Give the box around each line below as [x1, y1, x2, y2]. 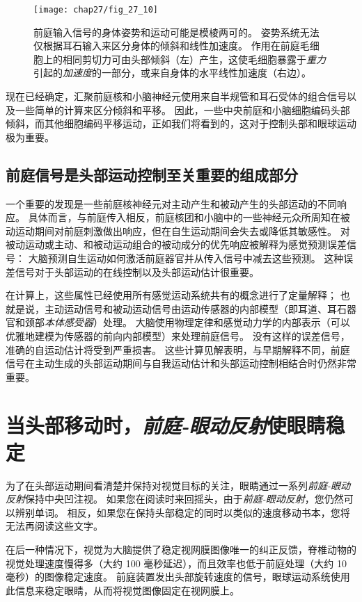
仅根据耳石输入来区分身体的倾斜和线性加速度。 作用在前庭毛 [33, 38, 310, 53]
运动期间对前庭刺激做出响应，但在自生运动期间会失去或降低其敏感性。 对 [15, 223, 350, 238]
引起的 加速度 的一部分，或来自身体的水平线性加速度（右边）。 [33, 65, 311, 80]
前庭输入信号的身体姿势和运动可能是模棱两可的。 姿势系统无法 [33, 24, 320, 39]
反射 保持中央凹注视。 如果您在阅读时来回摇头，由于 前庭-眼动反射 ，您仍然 [6, 491, 344, 506]
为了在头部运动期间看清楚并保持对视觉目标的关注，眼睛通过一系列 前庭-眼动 [6, 478, 351, 492]
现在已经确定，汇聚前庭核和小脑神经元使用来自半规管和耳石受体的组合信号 [6, 89, 347, 104]
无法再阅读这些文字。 [6, 519, 103, 533]
